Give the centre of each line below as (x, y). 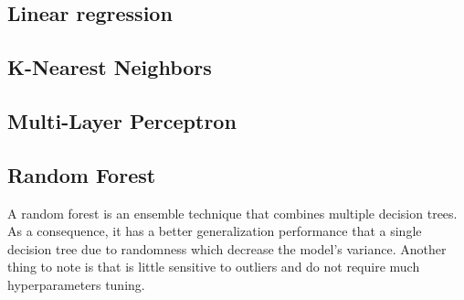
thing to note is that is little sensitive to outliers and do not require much (214, 267)
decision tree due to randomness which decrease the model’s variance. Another (227, 248)
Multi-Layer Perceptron (122, 120)
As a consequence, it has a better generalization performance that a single (215, 231)
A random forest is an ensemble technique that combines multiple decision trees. (232, 213)
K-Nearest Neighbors (110, 67)
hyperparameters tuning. (76, 284)
